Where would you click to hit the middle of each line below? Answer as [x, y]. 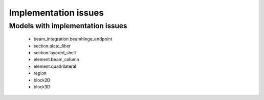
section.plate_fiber [52, 46]
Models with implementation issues [68, 26]
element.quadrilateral [55, 66]
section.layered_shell [55, 52]
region [40, 73]
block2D [42, 80]
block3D [42, 87]
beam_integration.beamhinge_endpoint [73, 39]
